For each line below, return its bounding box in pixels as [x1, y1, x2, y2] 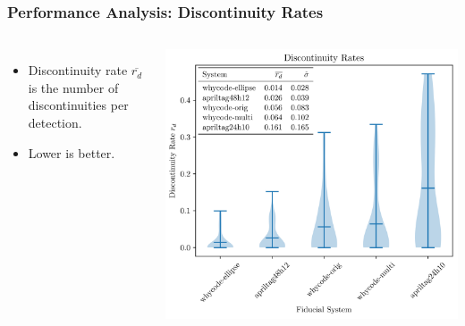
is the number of [28, 78, 119, 96]
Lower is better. [28, 143, 115, 162]
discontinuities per [28, 96, 129, 114]
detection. [28, 113, 82, 131]
